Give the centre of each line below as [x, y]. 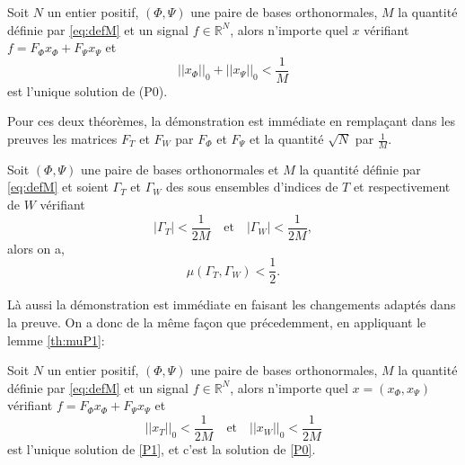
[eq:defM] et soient [58, 187]
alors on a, [36, 248]
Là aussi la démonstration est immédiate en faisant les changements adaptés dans [232, 304]
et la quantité [287, 139]
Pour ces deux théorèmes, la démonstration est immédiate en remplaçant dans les [231, 121]
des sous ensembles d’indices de [252, 187]
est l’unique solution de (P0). [88, 90]
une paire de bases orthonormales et [180, 169]
